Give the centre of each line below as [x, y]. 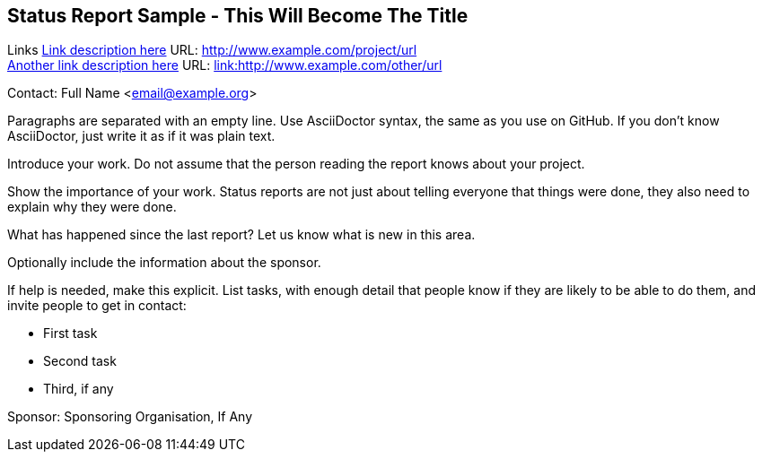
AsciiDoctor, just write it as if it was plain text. [141, 136]
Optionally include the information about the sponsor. [164, 263]
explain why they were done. [92, 207]
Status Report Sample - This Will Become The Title [238, 16]
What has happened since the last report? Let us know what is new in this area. [241, 235]
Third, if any [79, 389]
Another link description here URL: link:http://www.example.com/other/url [225, 65]
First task [70, 333]
